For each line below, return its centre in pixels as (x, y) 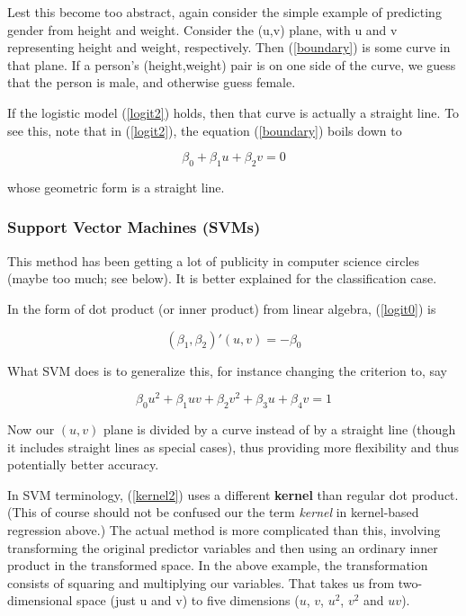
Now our (31, 429)
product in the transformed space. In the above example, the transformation (218, 565)
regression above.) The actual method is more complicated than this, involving (224, 529)
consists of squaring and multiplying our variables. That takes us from (201, 582)
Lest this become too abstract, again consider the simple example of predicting (224, 12)
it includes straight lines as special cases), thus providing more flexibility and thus (233, 446)
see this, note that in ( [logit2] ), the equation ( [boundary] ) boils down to (205, 130)
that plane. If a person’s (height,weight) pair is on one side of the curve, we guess (232, 64)
